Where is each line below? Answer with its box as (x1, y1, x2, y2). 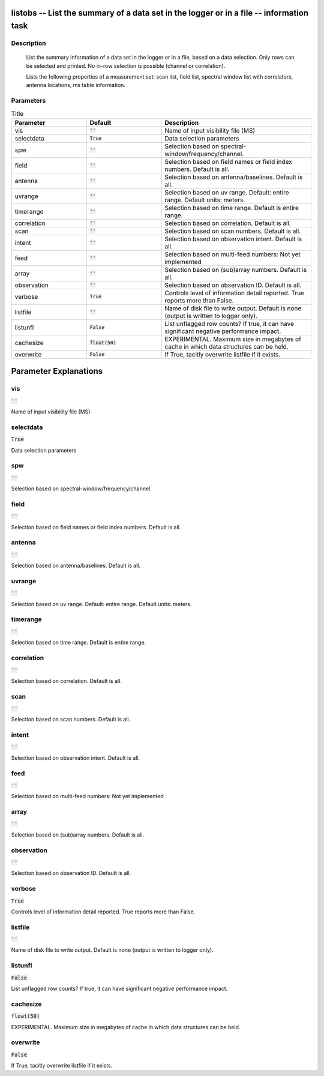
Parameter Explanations (11, 366, 103, 376)
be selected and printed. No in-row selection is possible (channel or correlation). (26, 62, 226, 69)
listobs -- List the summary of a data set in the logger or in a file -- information (11, 8, 309, 18)
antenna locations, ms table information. (26, 82, 126, 89)
